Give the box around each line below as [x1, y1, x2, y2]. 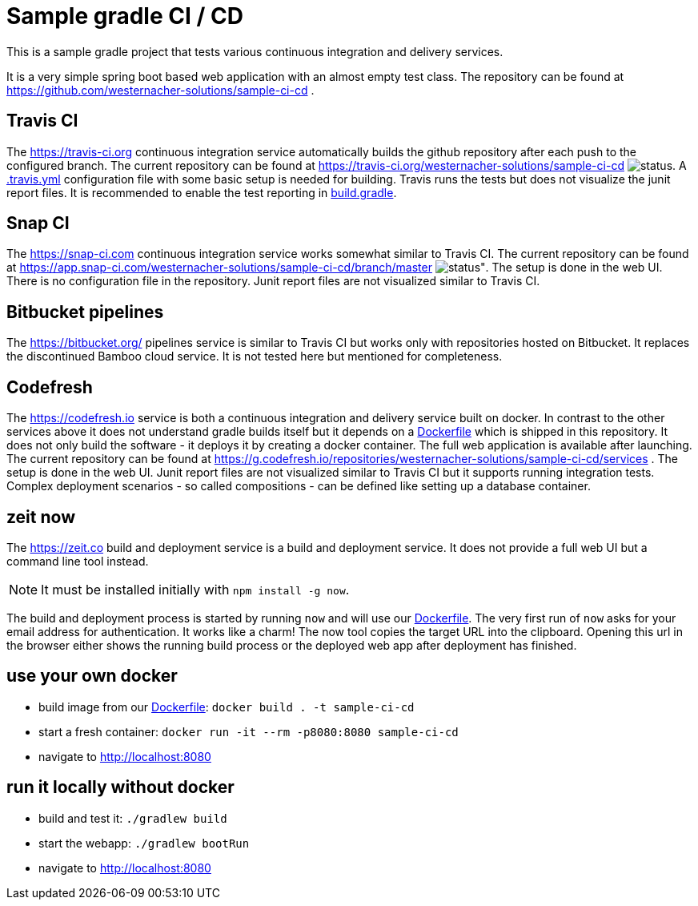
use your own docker [6, 666, 178, 687]
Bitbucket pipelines [6, 301, 164, 322]
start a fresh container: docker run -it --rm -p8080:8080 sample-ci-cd [38, 724, 459, 739]
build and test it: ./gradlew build [38, 811, 227, 825]
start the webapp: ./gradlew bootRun [38, 836, 250, 850]
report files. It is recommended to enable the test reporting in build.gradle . [6, 185, 397, 199]
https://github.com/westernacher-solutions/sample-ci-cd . [6, 83, 315, 97]
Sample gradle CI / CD [6, 2, 243, 30]
